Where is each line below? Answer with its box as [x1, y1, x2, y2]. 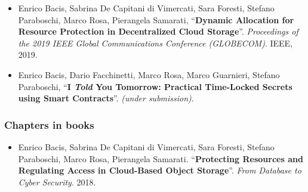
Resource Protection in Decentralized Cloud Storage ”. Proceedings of [18, 25, 298, 38]
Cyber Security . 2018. [18, 175, 96, 188]
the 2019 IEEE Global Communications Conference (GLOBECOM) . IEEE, [18, 36, 293, 49]
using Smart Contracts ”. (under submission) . [18, 92, 194, 104]
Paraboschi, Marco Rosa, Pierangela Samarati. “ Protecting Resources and [18, 152, 303, 165]
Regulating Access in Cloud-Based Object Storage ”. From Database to [18, 164, 301, 176]
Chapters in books [4, 117, 94, 132]
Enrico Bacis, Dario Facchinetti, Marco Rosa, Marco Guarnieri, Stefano [18, 68, 280, 80]
